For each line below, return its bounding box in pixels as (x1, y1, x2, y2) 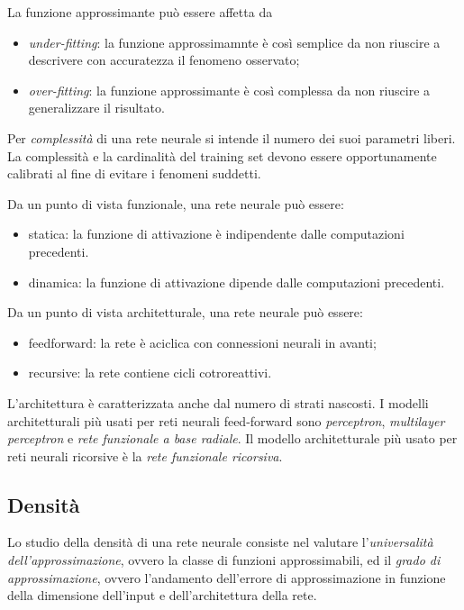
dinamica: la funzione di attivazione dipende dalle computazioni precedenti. (28, 272, 445, 291)
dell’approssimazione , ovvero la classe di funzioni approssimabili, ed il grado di (7, 551, 441, 569)
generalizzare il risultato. (28, 98, 165, 117)
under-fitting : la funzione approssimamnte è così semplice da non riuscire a (28, 32, 441, 51)
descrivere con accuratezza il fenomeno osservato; (28, 50, 300, 69)
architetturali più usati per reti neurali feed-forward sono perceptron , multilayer (7, 411, 445, 430)
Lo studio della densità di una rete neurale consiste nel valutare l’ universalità (7, 533, 433, 551)
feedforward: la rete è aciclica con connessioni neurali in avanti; (28, 332, 377, 351)
